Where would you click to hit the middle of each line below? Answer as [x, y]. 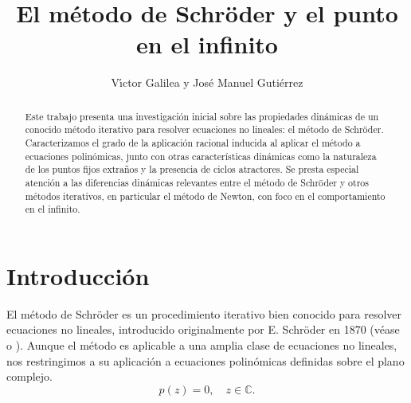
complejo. [29, 376]
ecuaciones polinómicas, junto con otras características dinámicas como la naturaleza [201, 156]
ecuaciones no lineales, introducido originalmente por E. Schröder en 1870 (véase [203, 329]
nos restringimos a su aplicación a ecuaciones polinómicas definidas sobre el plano [205, 360]
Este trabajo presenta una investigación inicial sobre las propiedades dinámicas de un [202, 116]
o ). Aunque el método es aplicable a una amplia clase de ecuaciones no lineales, [202, 345]
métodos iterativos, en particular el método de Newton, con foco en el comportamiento [205, 196]
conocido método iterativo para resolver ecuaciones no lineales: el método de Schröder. [204, 129]
